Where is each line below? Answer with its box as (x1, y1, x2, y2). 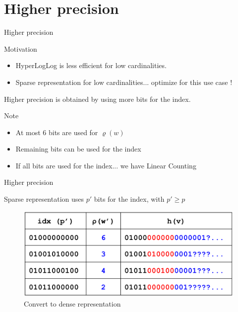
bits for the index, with (94, 194, 165, 204)
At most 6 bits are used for (15, 127, 98, 137)
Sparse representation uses (4, 194, 84, 204)
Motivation (4, 43, 37, 54)
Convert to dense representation (24, 299, 121, 309)
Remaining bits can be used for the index (15, 144, 141, 154)
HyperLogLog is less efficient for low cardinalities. (15, 60, 167, 71)
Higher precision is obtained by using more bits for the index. (4, 93, 191, 104)
